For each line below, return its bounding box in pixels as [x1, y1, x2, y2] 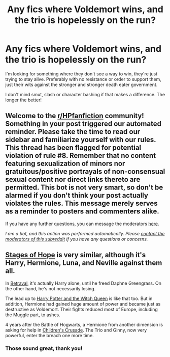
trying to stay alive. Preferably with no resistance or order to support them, [5, 76, 161, 82]
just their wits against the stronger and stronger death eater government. [5, 81, 158, 88]
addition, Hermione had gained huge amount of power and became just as [5, 300, 161, 307]
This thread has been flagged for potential [5, 144, 142, 152]
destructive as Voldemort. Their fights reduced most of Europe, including [5, 306, 158, 312]
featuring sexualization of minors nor [5, 159, 125, 168]
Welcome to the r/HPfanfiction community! [5, 112, 145, 120]
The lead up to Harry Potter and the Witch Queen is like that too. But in [5, 295, 153, 301]
